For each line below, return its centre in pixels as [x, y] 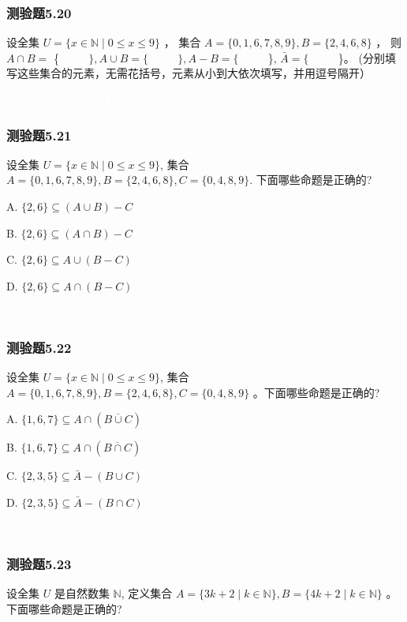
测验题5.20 [39, 12]
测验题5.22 [39, 347]
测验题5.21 [39, 135]
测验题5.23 [39, 564]
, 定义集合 [147, 593]
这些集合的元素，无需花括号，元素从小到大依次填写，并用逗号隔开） [194, 73]
